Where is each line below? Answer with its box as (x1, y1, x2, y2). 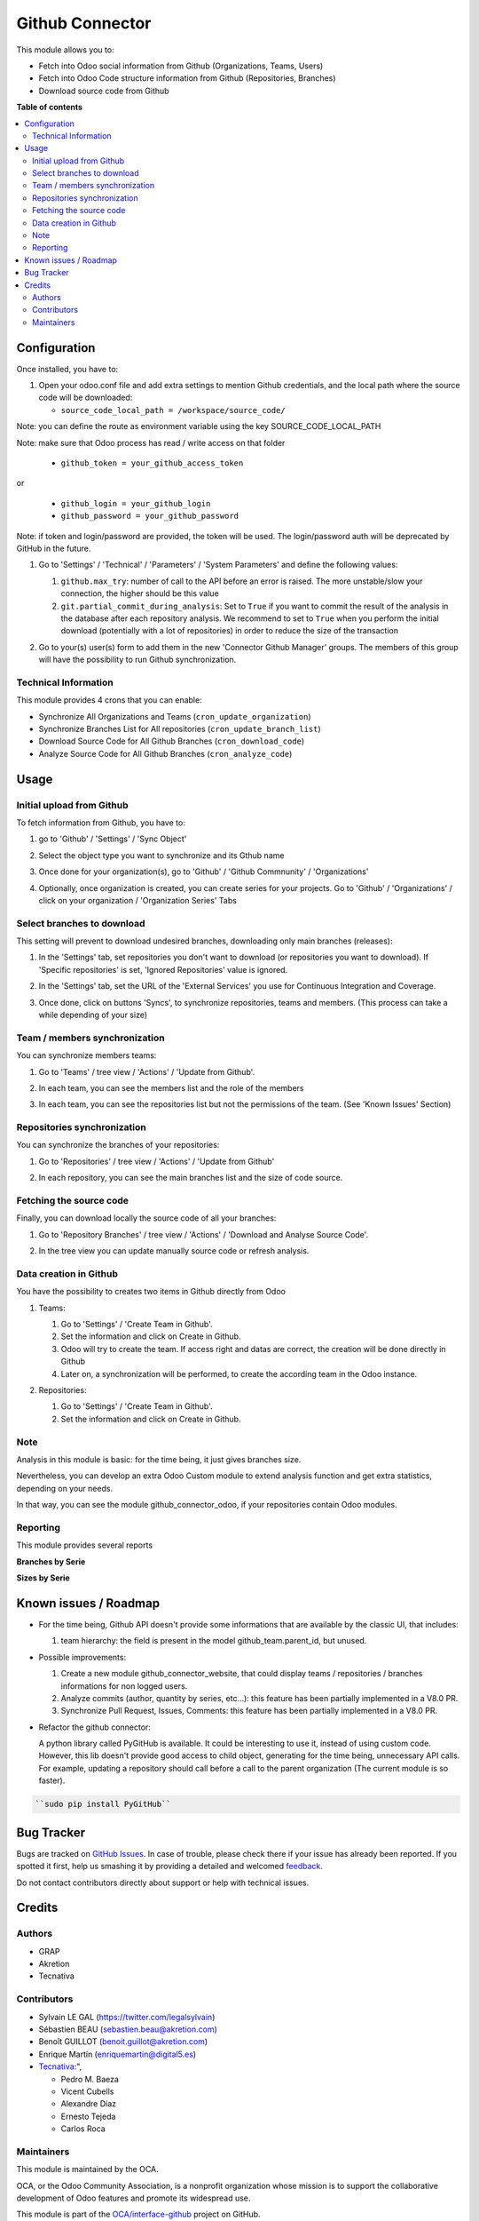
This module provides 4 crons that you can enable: (16, 695, 203, 705)
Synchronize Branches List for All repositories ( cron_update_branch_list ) (38, 724, 321, 734)
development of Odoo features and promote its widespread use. (16, 2193, 251, 2203)
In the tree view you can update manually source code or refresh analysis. (38, 1246, 310, 1256)
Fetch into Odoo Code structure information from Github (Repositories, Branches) (38, 73, 336, 84)
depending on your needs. (16, 1483, 114, 1493)
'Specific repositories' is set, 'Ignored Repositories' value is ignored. (38, 964, 288, 975)
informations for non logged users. (60, 1680, 188, 1692)
